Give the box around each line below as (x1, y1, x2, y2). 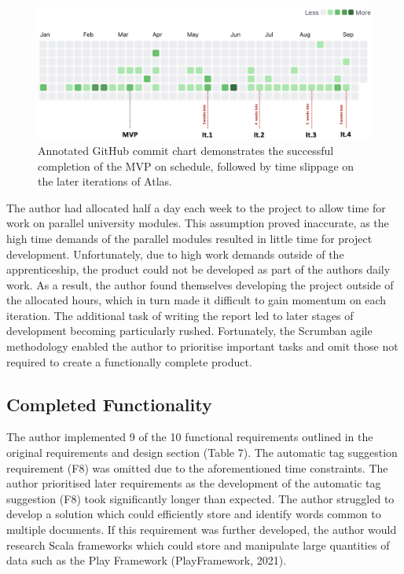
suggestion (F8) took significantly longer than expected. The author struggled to (6, 490, 395, 506)
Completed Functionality (6, 392, 212, 416)
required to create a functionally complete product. (6, 353, 252, 370)
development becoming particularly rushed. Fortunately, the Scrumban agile (6, 322, 373, 339)
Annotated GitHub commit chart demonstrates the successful (38, 142, 334, 158)
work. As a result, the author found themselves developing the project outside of (6, 276, 394, 293)
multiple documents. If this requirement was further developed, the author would (6, 521, 397, 538)
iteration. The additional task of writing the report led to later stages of (6, 307, 354, 323)
